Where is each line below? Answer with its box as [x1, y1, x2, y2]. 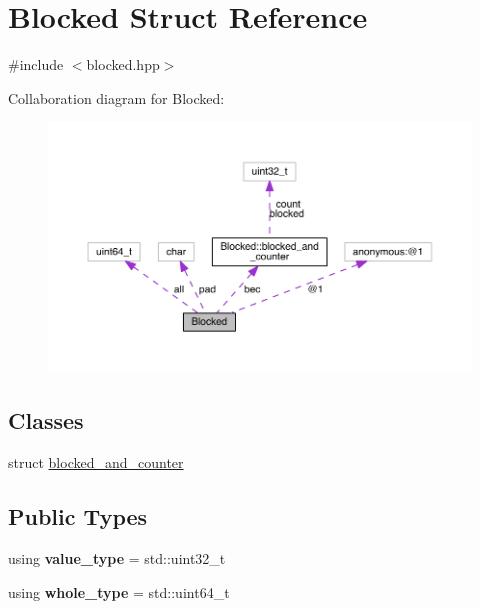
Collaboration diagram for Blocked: [8, 87, 225, 108]
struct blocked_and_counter [8, 452, 184, 473]
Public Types [8, 501, 148, 532]
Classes [8, 405, 84, 436]
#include [8, 54, 64, 75]
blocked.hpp [86, 54, 160, 75]
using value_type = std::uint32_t [8, 547, 226, 568]
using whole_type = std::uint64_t [8, 581, 230, 602]
